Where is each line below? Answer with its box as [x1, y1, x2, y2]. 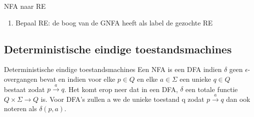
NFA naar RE [4, 1, 46, 11]
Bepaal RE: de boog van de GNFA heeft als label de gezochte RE [15, 17, 213, 27]
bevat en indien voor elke [39, 73, 115, 84]
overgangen [4, 73, 38, 84]
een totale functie [185, 84, 238, 94]
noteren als [4, 103, 37, 114]
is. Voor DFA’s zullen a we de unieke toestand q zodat [41, 94, 204, 104]
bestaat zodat [4, 84, 45, 94]
